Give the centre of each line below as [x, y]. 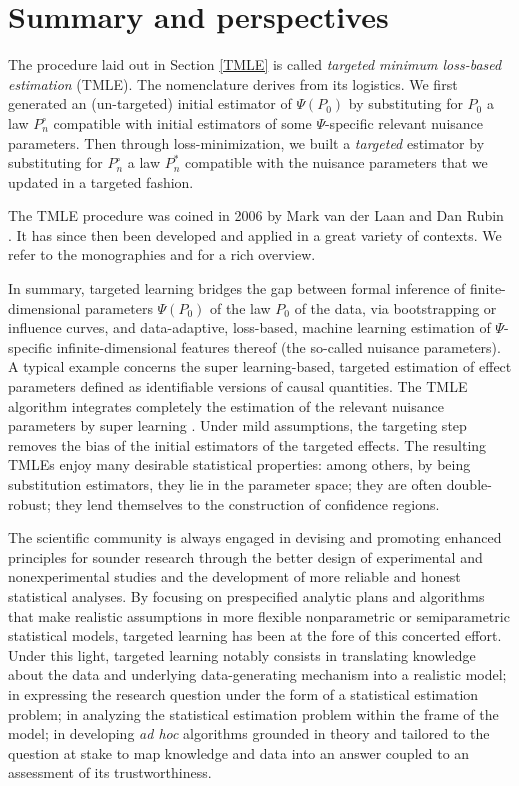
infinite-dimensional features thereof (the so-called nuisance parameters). [278, 346]
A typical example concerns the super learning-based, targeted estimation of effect [260, 366]
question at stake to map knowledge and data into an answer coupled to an [239, 752]
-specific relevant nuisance [404, 122]
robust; [29, 503]
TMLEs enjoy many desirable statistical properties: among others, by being [239, 464]
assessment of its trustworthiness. [110, 772]
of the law [240, 307]
